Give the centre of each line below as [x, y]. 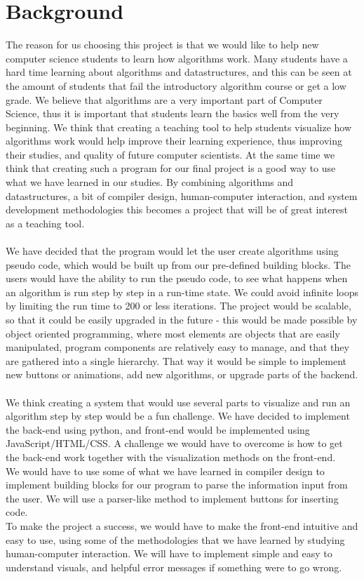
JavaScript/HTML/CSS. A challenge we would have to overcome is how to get [174, 443]
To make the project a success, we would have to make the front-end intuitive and [182, 525]
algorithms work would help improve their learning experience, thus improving [174, 141]
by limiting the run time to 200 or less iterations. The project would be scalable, [178, 306]
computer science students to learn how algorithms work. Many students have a [177, 58]
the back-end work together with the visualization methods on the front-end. [171, 457]
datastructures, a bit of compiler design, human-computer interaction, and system [182, 195]
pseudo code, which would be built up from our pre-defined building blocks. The [178, 264]
